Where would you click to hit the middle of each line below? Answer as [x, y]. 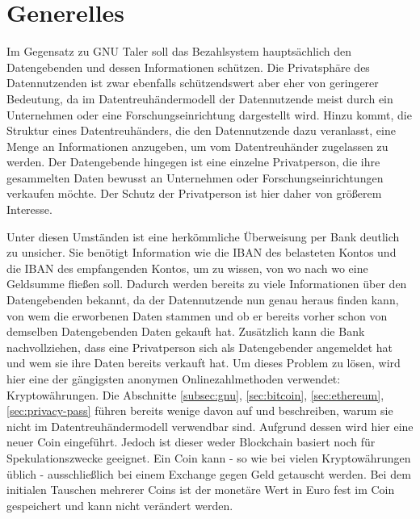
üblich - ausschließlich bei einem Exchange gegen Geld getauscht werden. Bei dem [209, 473]
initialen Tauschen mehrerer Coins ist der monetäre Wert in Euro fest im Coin [201, 490]
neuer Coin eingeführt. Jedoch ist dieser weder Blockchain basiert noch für [191, 442]
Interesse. [29, 209]
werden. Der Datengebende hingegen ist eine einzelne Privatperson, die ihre [193, 162]
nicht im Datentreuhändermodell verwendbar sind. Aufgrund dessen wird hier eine [210, 426]
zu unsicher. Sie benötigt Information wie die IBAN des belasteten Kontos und [202, 252]
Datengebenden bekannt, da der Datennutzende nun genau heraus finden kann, [203, 300]
